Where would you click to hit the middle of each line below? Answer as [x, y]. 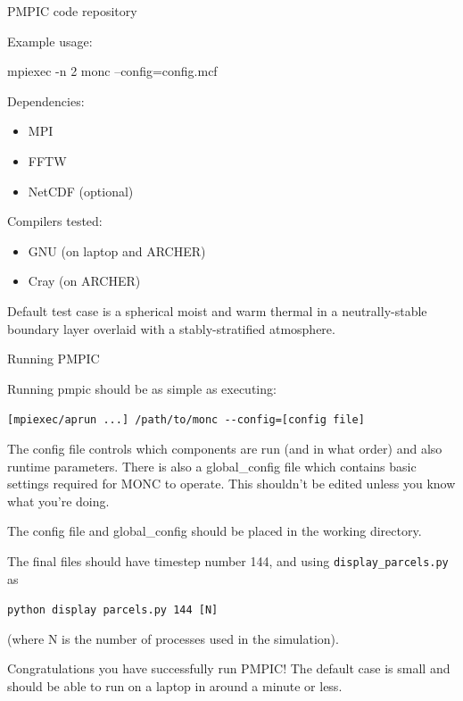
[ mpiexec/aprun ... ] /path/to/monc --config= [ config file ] [186, 420]
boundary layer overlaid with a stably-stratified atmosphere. [171, 328]
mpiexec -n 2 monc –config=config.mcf [112, 71]
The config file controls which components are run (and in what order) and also [225, 448]
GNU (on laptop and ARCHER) [117, 250]
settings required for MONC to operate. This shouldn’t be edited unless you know [231, 484]
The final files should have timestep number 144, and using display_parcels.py [228, 560]
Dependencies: [46, 100]
